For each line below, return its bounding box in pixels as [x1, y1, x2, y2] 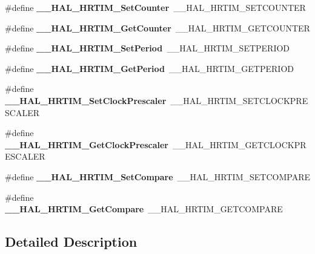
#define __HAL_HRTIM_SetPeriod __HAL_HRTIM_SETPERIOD [5, 42, 290, 54]
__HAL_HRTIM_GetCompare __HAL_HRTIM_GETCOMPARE [5, 203, 283, 215]
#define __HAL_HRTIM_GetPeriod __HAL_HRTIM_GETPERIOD [5, 62, 294, 74]
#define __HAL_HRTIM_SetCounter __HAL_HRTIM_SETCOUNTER [5, 1, 306, 13]
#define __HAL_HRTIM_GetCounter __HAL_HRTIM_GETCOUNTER [5, 21, 310, 34]
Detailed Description [5, 232, 138, 251]
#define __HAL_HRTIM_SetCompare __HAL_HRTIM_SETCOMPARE [5, 170, 310, 183]
